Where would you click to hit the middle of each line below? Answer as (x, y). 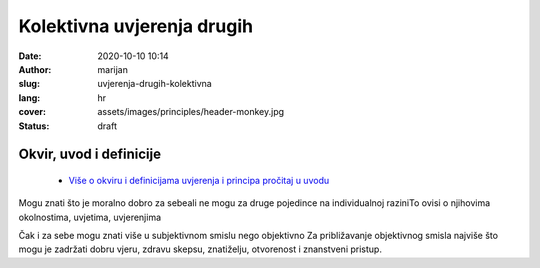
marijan (113, 69)
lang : (29, 97)
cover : (32, 112)
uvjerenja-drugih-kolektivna (154, 84)
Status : (34, 126)
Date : (30, 56)
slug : (29, 84)
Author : (35, 69)
